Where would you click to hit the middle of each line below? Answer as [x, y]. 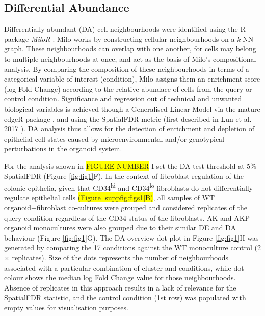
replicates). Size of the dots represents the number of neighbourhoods [120, 257]
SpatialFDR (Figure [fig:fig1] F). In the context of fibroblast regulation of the [124, 176]
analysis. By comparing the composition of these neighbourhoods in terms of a [127, 69]
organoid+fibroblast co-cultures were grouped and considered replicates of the [126, 207]
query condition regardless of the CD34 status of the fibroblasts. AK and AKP [127, 217]
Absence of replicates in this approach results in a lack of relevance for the [120, 287]
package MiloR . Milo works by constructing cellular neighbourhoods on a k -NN [129, 38]
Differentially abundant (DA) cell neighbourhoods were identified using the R [125, 29]
